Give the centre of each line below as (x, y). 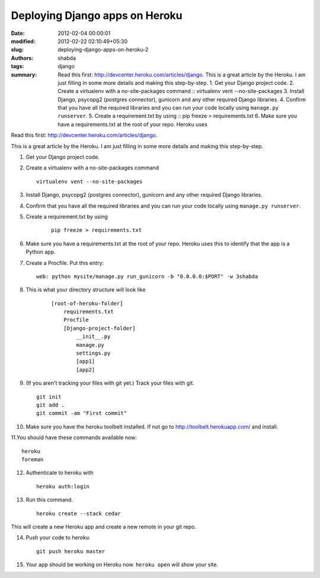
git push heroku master (71, 551)
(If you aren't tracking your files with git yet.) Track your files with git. (110, 383)
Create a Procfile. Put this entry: (65, 263)
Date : (18, 33)
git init (49, 397)
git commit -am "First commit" (82, 413)
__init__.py (93, 337)
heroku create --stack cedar (79, 513)
